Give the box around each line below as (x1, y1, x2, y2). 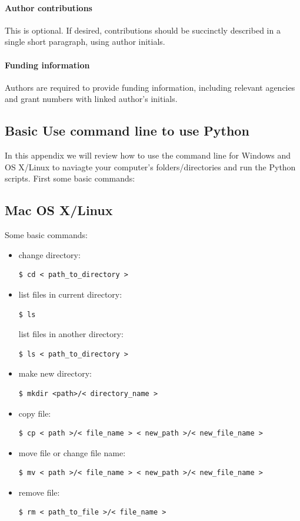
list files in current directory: (18, 288, 122, 300)
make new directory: (18, 367, 92, 380)
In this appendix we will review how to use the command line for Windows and (5, 149, 291, 161)
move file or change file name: (18, 446, 126, 459)
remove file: (18, 486, 60, 498)
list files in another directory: (18, 328, 124, 340)
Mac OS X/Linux (5, 201, 113, 219)
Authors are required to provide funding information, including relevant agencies (5, 81, 295, 93)
